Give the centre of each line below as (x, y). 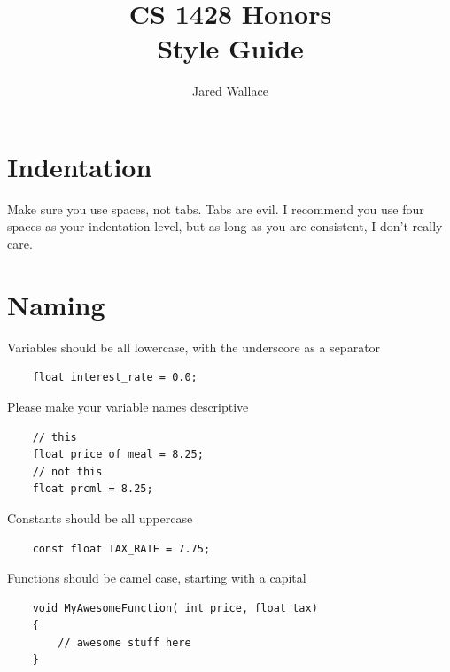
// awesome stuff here (124, 642)
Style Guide (230, 48)
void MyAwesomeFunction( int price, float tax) (175, 608)
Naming (56, 304)
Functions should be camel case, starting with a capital (157, 578)
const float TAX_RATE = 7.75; (121, 548)
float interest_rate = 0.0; (115, 378)
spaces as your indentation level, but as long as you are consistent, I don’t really (225, 226)
